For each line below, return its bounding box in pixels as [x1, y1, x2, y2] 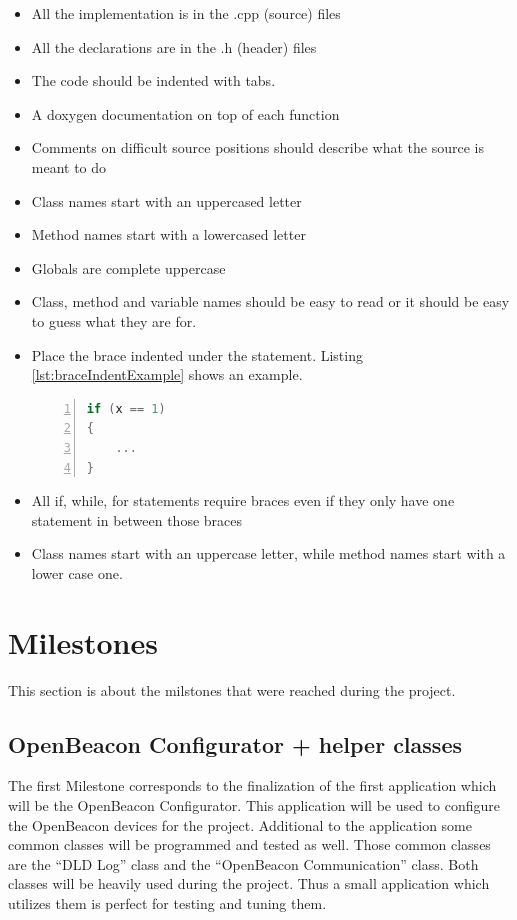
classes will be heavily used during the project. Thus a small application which [8, 873, 490, 894]
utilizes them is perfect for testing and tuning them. [8, 892, 327, 913]
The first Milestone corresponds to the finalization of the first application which [8, 775, 497, 796]
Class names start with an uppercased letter [31, 190, 302, 211]
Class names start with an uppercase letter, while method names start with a [31, 543, 506, 564]
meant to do [31, 156, 107, 177]
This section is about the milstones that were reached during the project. [8, 679, 456, 700]
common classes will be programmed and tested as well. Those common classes [8, 834, 491, 855]
